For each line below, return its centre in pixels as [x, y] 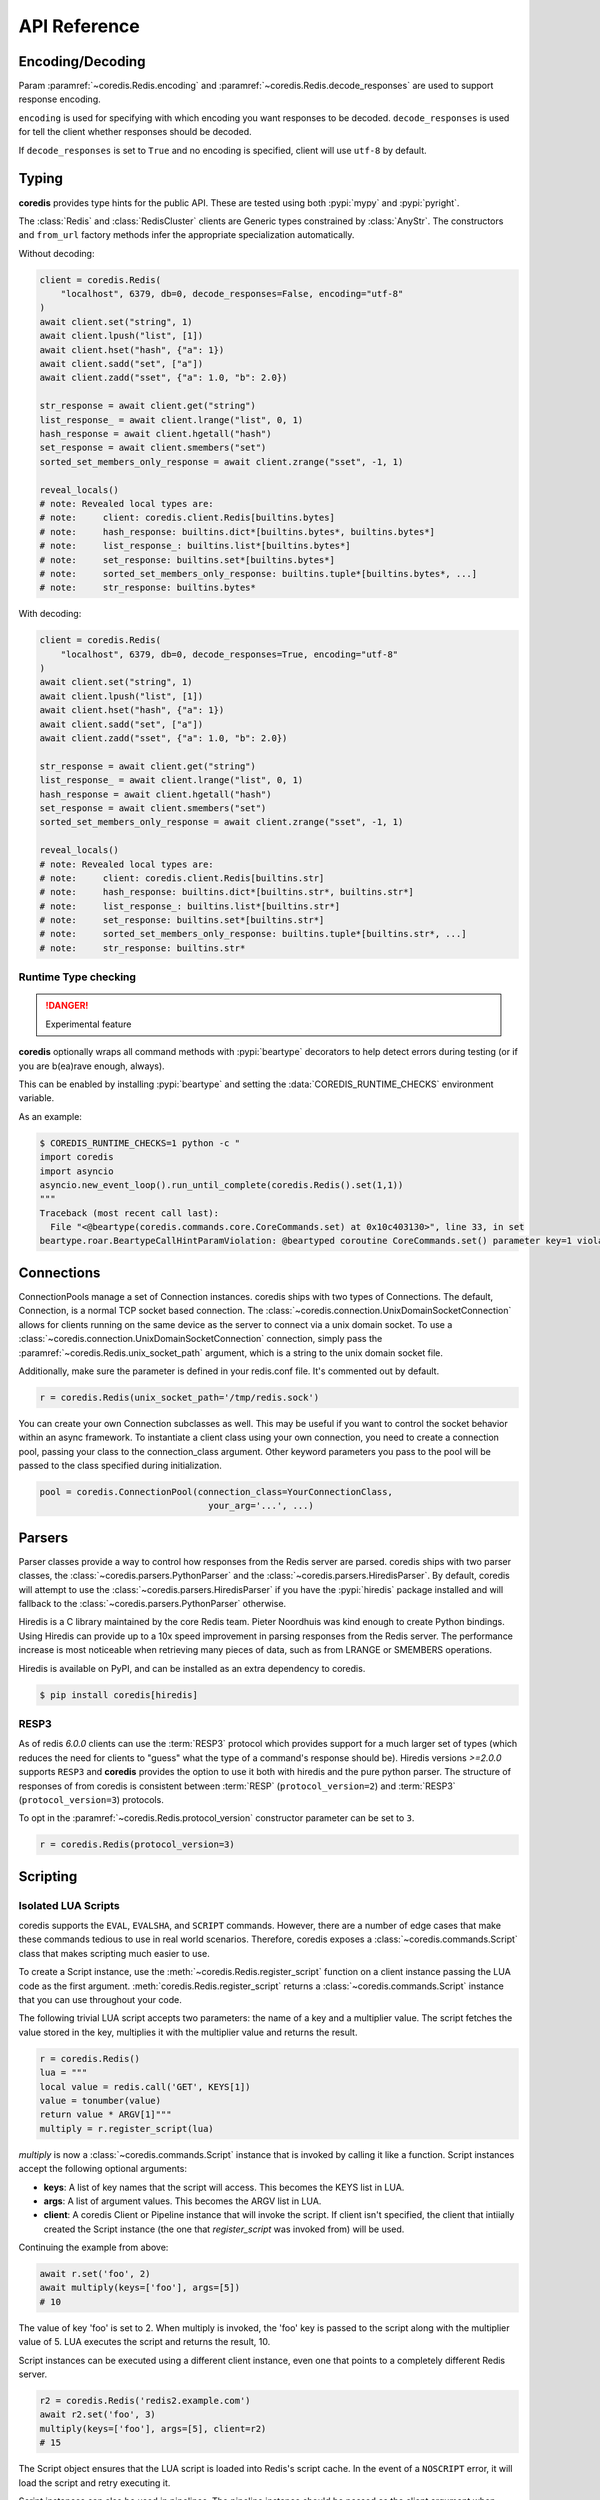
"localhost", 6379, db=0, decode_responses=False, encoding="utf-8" [232, 294]
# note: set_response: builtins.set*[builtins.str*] [182, 920]
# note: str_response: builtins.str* [142, 948]
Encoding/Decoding [82, 61]
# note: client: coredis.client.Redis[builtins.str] [182, 878]
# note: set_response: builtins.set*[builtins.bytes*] [187, 559]
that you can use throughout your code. [100, 2000]
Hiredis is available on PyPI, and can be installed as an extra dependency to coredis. [192, 1668]
